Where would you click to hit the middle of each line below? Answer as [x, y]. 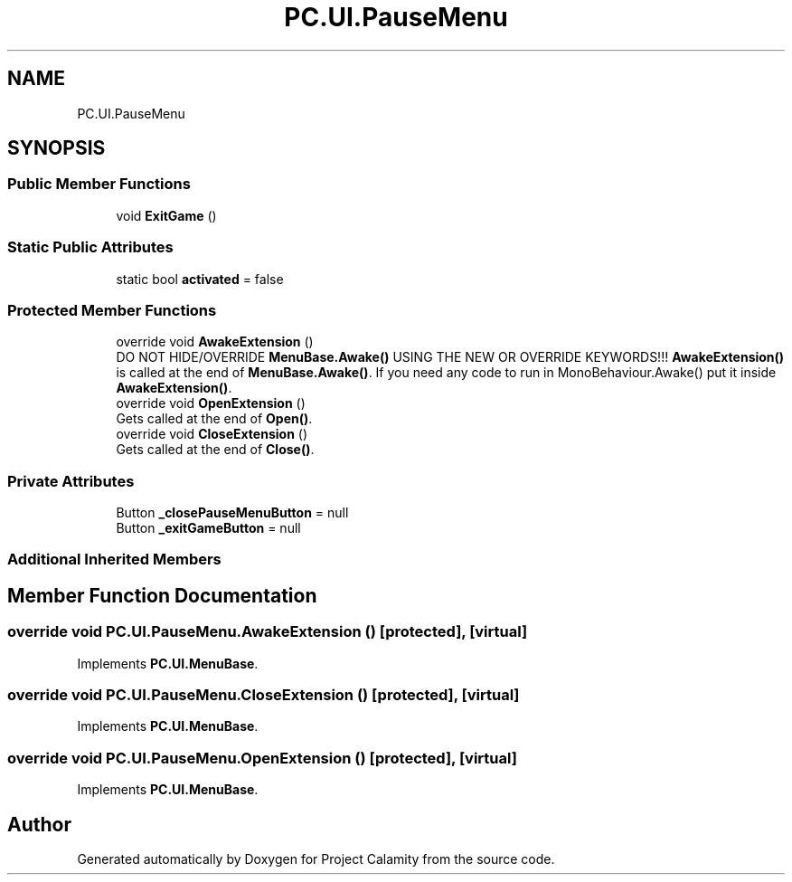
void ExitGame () [166, 215]
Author [39, 824]
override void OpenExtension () [211, 403]
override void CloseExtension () [212, 434]
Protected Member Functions [112, 310]
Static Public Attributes [90, 247]
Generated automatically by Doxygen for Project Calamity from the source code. [316, 859]
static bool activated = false [200, 279]
